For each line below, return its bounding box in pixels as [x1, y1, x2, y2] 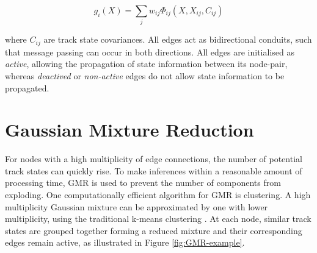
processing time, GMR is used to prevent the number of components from [5, 176, 281, 189]
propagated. [5, 81, 49, 94]
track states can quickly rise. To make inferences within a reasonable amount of [5, 164, 302, 177]
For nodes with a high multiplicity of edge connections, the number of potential [5, 152, 302, 165]
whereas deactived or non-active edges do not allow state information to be [5, 69, 285, 82]
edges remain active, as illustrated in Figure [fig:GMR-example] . [5, 236, 245, 249]
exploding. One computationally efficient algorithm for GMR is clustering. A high [5, 188, 311, 201]
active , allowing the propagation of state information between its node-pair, [5, 57, 288, 70]
